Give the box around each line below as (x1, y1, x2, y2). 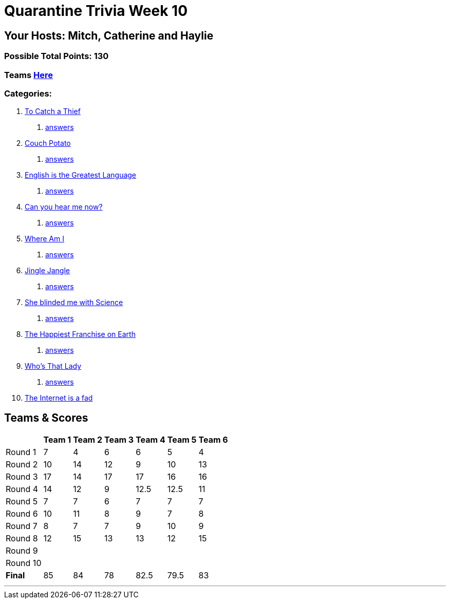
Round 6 (6, 508, 38, 519)
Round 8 (6, 533, 38, 544)
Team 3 (104, 435, 134, 445)
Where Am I (25, 234, 64, 243)
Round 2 (6, 459, 38, 470)
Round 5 (6, 496, 38, 507)
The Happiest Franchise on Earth (25, 330, 136, 339)
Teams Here (4, 69, 53, 80)
